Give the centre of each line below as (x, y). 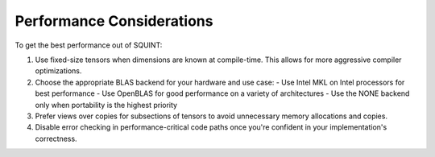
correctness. (56, 138)
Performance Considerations (114, 21)
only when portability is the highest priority (106, 105)
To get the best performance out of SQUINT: (89, 45)
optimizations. (58, 71)
